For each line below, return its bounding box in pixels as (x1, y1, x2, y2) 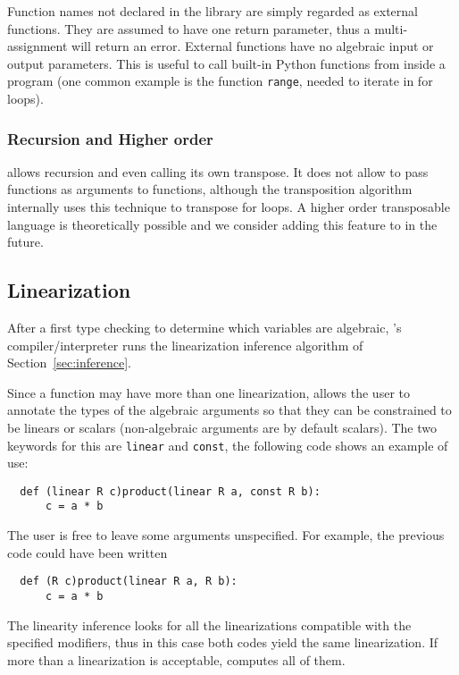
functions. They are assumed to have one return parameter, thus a (7, 19, 371, 38)
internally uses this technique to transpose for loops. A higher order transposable (7, 198, 450, 216)
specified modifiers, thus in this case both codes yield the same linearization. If (7, 633, 438, 652)
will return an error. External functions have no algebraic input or (71, 37, 434, 55)
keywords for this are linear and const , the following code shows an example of (7, 435, 448, 454)
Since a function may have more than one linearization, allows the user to (7, 383, 410, 401)
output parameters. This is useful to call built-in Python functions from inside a (7, 54, 446, 72)
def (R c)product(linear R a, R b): (20, 575, 238, 588)
